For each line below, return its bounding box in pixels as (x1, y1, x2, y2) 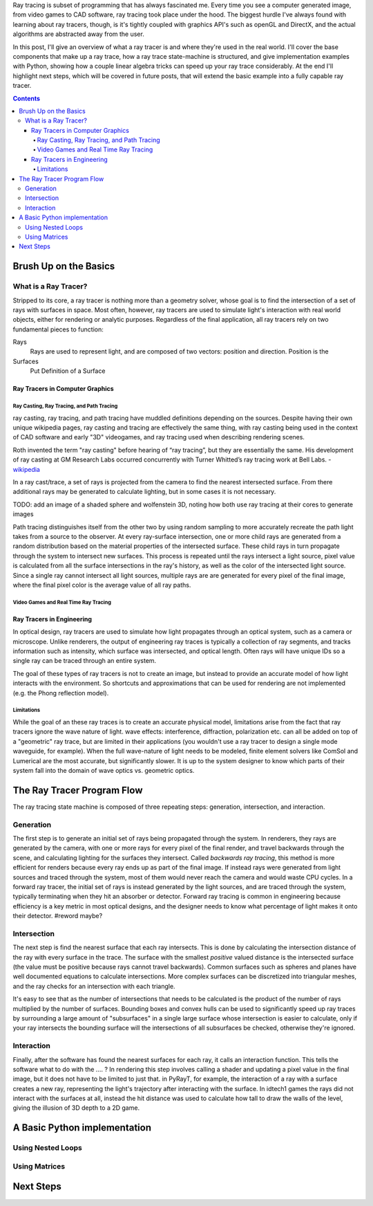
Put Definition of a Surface (30, 367, 106, 375)
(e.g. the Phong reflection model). (12, 688, 109, 697)
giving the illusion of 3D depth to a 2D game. (12, 1104, 140, 1112)
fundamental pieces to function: (12, 325, 104, 334)
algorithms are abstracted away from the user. (12, 30, 144, 38)
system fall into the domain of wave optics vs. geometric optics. (12, 766, 195, 774)
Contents (12, 94, 41, 102)
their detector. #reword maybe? (12, 912, 103, 920)
